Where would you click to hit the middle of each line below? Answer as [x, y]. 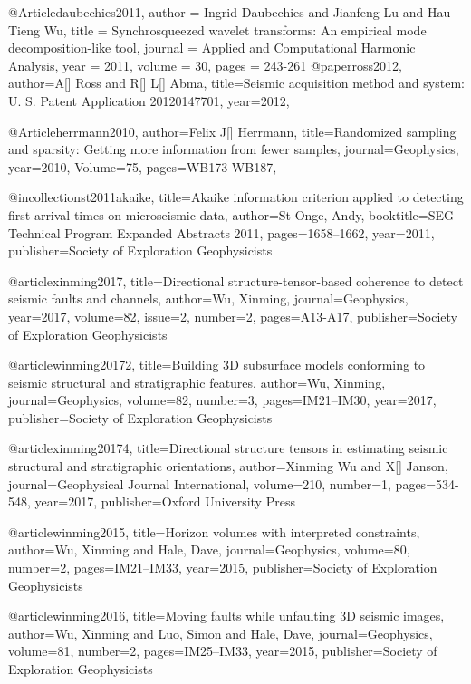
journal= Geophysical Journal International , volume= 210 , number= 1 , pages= [222, 483]
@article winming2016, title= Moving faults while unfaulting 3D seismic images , [226, 616]
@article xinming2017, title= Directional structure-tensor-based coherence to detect [236, 280]
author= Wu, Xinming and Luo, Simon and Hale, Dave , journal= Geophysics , [221, 633]
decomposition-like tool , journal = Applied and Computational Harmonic [212, 48]
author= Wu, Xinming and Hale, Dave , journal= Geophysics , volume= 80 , [209, 549]
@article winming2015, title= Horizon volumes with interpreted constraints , [214, 531]
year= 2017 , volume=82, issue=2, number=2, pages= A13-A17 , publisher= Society [233, 316]
